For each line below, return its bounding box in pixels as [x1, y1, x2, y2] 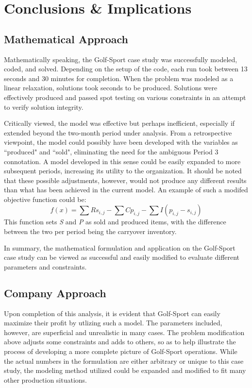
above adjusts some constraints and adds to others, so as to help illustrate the [4, 337, 236, 347]
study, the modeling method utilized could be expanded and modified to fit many [4, 365, 246, 375]
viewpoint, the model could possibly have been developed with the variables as [4, 137, 238, 147]
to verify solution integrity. [4, 101, 84, 112]
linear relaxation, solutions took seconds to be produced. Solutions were [4, 83, 218, 93]
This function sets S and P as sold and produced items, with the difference [4, 217, 226, 227]
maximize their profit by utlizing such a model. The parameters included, [4, 318, 222, 328]
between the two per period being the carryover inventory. [4, 226, 177, 236]
